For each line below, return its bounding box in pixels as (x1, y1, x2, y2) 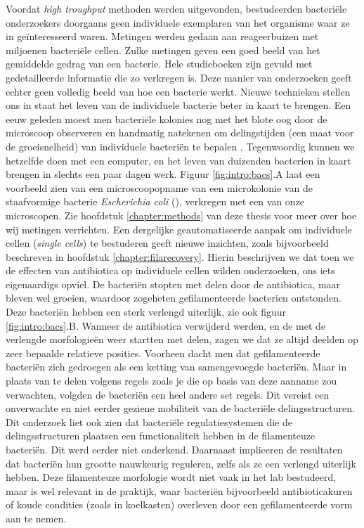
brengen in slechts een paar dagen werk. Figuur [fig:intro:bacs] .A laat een (6, 167, 320, 181)
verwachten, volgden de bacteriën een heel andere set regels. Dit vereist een (6, 387, 330, 401)
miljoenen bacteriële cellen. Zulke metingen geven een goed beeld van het (6, 42, 320, 57)
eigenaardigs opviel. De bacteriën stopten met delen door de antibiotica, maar (6, 276, 341, 291)
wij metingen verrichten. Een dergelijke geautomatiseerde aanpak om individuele (6, 221, 352, 236)
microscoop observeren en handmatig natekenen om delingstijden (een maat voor (6, 125, 354, 140)
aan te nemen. (6, 510, 67, 525)
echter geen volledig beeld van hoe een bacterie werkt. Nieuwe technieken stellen (6, 84, 351, 98)
